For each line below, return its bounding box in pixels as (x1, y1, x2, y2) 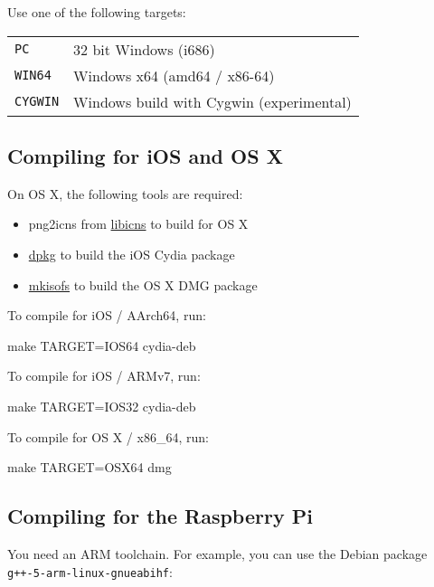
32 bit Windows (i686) (73, 38, 215, 60)
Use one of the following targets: (7, 3, 186, 21)
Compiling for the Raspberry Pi (7, 502, 313, 530)
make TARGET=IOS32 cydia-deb (7, 396, 196, 415)
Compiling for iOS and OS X (7, 141, 283, 169)
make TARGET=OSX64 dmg (7, 458, 172, 477)
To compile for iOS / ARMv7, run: (7, 366, 201, 385)
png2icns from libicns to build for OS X (28, 214, 249, 233)
